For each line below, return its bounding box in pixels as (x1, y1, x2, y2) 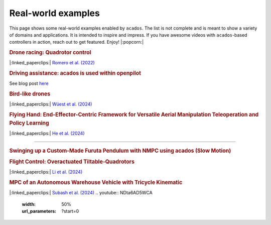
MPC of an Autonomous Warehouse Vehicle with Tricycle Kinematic (9, 179, 183, 186)
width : (22, 201, 36, 207)
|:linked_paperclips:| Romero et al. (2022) (9, 60, 95, 66)
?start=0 (61, 208, 79, 214)
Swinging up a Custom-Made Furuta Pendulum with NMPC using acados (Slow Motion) (9, 147, 231, 154)
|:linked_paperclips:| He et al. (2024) (9, 131, 85, 137)
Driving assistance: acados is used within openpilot (9, 70, 142, 77)
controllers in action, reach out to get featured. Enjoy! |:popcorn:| (9, 39, 144, 45)
